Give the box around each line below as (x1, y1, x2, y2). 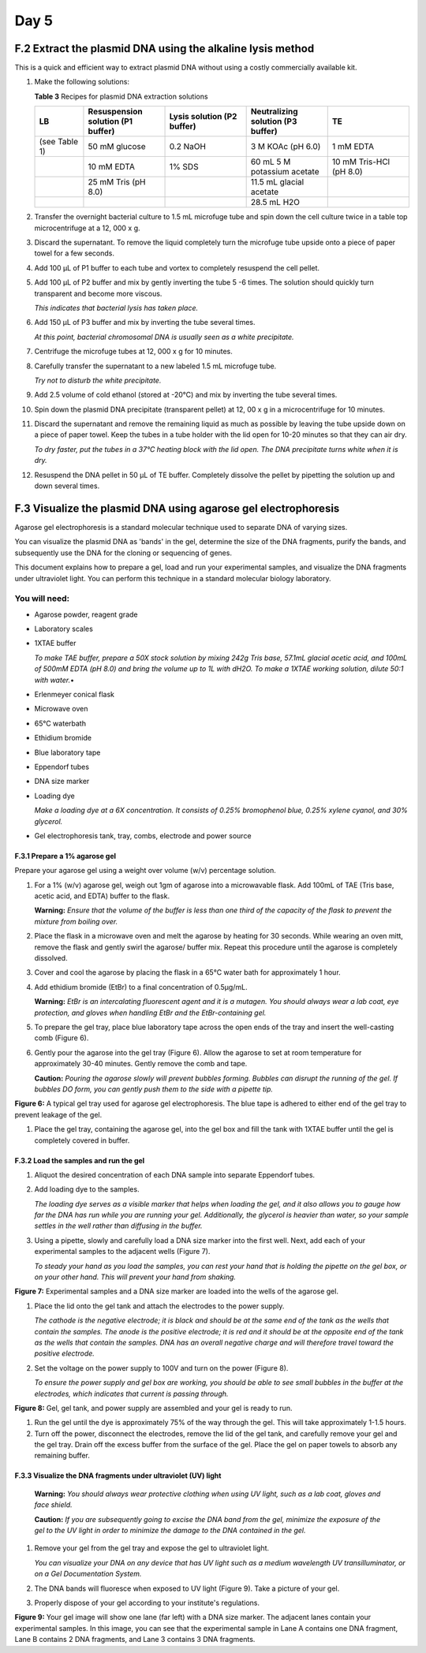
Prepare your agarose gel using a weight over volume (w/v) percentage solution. (14, 866, 276, 875)
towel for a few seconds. (34, 248, 114, 258)
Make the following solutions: (34, 77, 130, 87)
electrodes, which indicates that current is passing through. (34, 1389, 229, 1398)
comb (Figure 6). (34, 1033, 89, 1043)
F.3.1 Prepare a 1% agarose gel (14, 851, 117, 860)
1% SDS (169, 162, 199, 173)
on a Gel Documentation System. (34, 1569, 142, 1579)
